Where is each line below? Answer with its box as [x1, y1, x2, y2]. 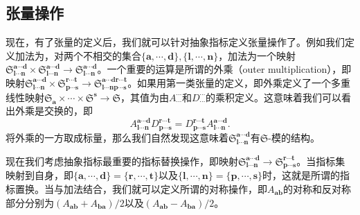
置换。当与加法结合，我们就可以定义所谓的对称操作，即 [15, 181, 267, 196]
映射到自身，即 [6, 168, 73, 182]
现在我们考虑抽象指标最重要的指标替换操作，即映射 [6, 153, 238, 168]
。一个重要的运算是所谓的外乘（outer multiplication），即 [97, 62, 352, 76]
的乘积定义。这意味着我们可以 [205, 89, 341, 104]
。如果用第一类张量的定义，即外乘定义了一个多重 [127, 75, 351, 89]
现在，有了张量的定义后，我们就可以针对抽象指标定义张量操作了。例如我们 [6, 35, 345, 49]
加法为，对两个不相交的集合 [15, 48, 141, 62]
